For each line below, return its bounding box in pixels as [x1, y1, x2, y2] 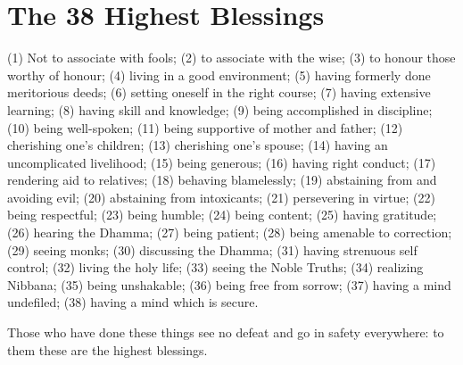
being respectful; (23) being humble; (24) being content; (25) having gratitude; [7, 205, 437, 224]
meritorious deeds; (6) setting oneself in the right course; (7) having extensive [7, 83, 431, 102]
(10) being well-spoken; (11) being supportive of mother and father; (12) [7, 118, 403, 137]
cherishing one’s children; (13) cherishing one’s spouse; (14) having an [7, 136, 388, 154]
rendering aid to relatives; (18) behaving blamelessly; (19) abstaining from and [7, 170, 437, 189]
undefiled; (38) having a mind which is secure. [7, 293, 259, 311]
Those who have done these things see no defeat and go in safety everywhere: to [7, 323, 444, 342]
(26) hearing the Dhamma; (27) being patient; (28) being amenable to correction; [7, 223, 452, 242]
